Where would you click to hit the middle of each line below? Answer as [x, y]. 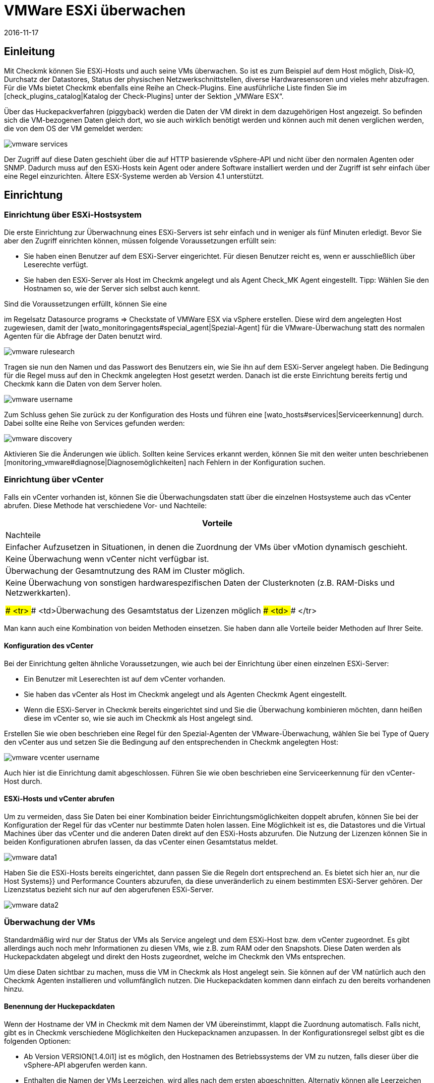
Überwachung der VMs [50, 922]
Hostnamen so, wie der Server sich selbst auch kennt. [112, 288]
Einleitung [30, 52]
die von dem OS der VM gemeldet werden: [74, 128]
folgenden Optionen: [37, 1041]
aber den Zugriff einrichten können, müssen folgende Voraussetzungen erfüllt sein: [140, 240]
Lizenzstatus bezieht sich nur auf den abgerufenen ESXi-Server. [109, 890]
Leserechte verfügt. [56, 264]
